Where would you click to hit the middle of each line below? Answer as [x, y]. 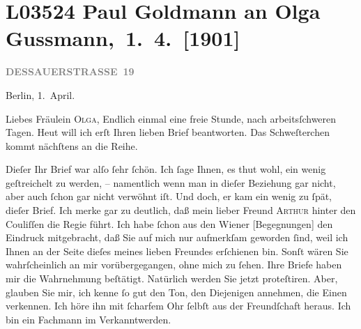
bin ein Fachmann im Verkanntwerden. [89, 319]
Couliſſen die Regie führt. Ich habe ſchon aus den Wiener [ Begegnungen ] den [169, 223]
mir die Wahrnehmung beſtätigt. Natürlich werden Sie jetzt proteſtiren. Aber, [172, 278]
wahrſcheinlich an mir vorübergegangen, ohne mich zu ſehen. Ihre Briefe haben [174, 265]
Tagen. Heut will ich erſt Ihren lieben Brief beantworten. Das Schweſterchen [168, 132]
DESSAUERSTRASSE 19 [70, 71]
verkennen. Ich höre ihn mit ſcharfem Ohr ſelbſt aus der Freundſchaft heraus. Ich [178, 306]
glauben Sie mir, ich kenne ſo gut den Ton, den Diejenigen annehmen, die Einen [176, 292]
